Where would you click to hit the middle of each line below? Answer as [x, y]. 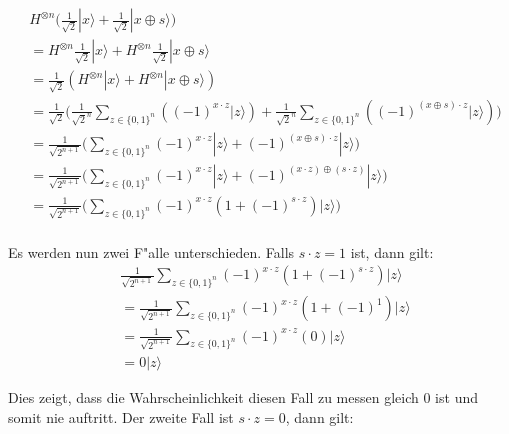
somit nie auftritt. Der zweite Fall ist [121, 417]
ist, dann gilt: [392, 251]
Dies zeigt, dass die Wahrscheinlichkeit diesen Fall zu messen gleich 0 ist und [243, 397]
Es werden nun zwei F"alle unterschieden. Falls [151, 251]
